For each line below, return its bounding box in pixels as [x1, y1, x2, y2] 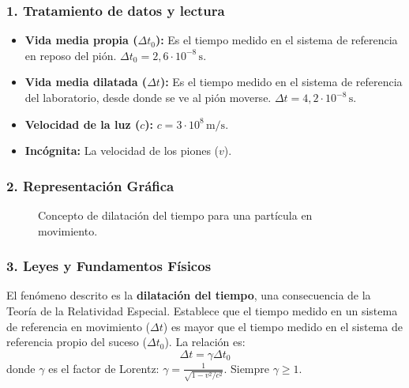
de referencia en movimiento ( [6, 318, 151, 334]
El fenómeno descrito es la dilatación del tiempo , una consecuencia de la [6, 287, 371, 303]
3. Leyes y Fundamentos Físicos [6, 256, 212, 276]
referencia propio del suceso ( [6, 333, 147, 350]
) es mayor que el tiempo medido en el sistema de [163, 318, 403, 334]
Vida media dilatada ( [24, 73, 148, 90]
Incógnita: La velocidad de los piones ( [24, 142, 220, 159]
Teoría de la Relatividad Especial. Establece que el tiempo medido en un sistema [6, 303, 398, 318]
